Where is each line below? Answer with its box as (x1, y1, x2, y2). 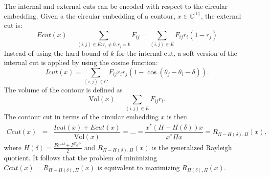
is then (167, 111, 187, 122)
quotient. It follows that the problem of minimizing (4, 153, 157, 163)
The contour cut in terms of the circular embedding (4, 111, 159, 122)
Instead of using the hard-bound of (4, 47, 109, 58)
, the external (201, 10, 241, 21)
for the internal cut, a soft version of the (116, 47, 237, 58)
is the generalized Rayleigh (152, 142, 232, 152)
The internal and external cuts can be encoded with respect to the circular (4, 1, 228, 11)
